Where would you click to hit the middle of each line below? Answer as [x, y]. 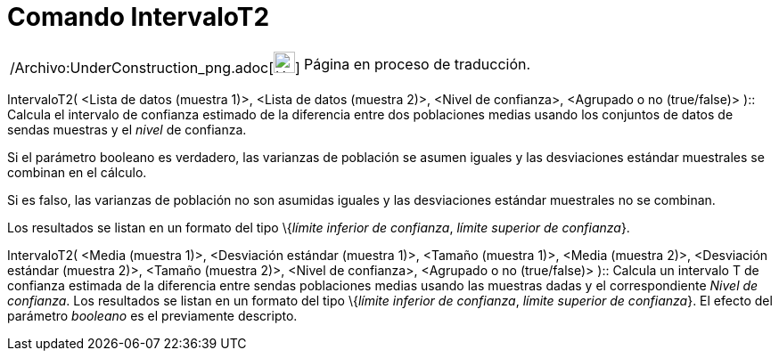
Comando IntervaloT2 [139, 17]
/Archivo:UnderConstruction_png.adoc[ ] [155, 67]
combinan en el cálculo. [77, 172]
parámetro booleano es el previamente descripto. [152, 315]
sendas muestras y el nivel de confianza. [127, 129]
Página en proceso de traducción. [417, 64]
